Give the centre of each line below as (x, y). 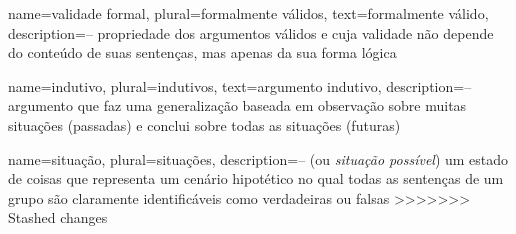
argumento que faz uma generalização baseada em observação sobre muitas (237, 105)
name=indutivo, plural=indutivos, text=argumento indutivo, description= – (240, 85)
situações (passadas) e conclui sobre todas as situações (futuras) (204, 124)
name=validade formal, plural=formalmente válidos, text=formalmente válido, (248, 13)
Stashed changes (58, 217)
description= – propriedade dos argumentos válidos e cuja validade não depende (251, 32)
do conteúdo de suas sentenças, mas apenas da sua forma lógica (202, 52)
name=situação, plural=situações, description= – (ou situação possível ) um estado (258, 158)
